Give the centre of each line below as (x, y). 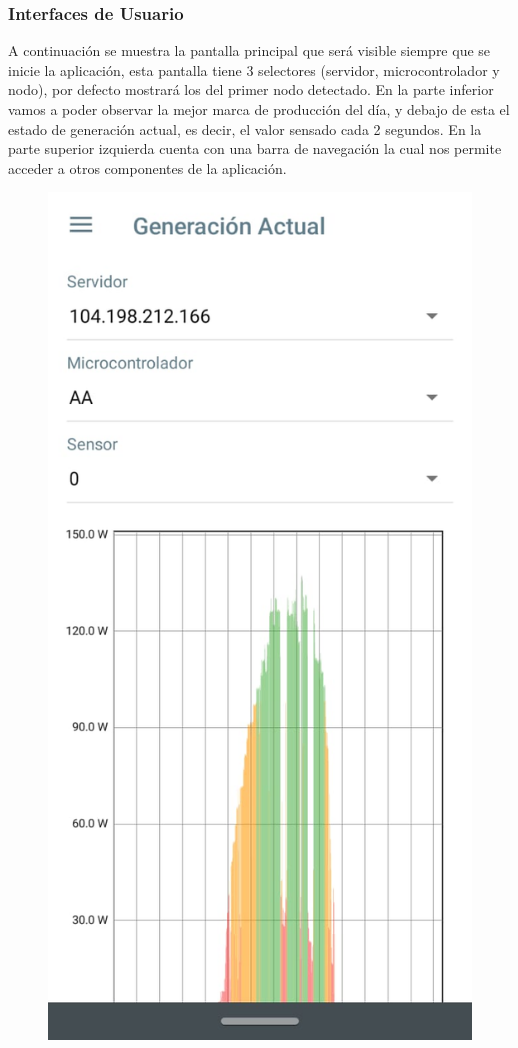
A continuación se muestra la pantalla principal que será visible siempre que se (249, 50)
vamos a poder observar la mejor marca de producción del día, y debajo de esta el (259, 109)
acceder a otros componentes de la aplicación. (147, 167)
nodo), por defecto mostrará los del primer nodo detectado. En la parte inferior (251, 89)
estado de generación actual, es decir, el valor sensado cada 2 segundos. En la (245, 128)
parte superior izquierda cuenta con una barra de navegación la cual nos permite (255, 148)
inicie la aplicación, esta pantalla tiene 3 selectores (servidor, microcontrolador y (254, 69)
